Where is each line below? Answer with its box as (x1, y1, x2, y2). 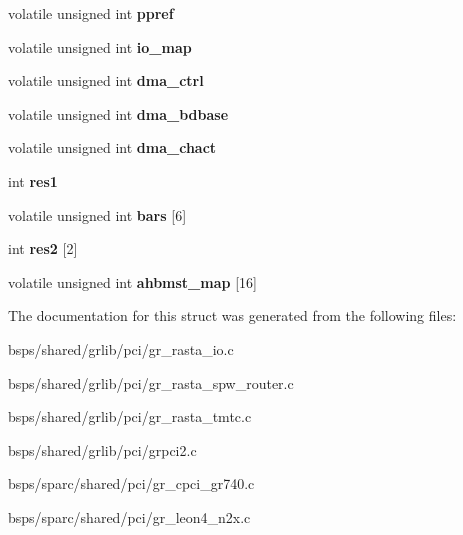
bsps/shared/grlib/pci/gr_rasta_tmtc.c (8, 406, 252, 427)
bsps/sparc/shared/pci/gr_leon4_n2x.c (8, 506, 251, 527)
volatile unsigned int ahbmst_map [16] (8, 271, 257, 292)
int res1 (8, 170, 58, 191)
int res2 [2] (8, 238, 78, 259)
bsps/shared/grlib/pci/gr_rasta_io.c (8, 338, 234, 359)
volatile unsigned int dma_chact (8, 137, 217, 158)
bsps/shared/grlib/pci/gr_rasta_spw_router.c (8, 372, 294, 393)
